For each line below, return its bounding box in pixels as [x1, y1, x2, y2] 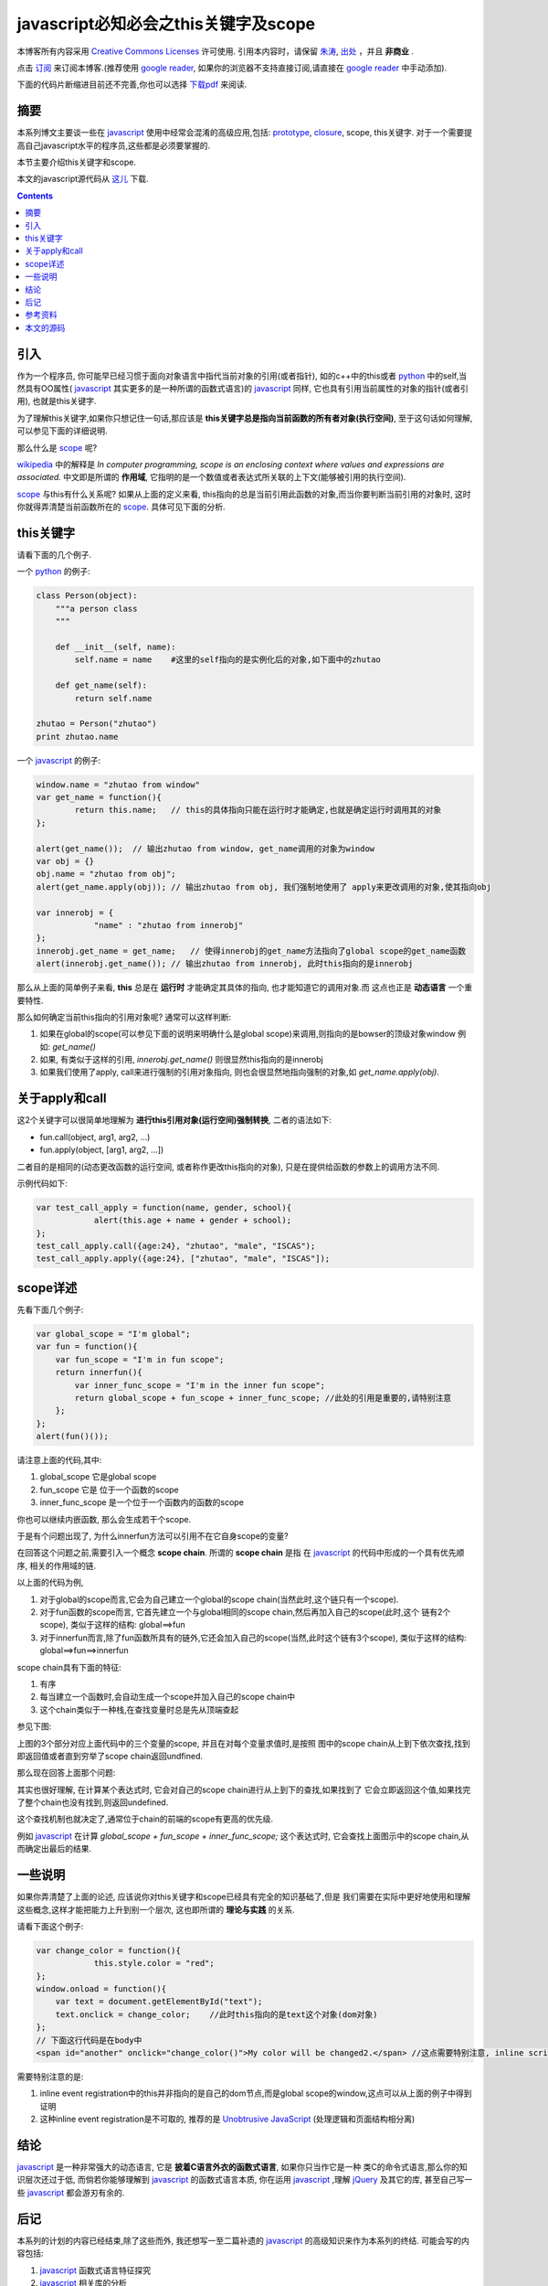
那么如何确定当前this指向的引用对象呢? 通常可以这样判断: [16, 1011, 232, 1022]
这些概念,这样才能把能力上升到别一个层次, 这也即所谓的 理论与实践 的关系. [16, 1904, 295, 1915]
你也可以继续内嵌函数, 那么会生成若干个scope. [16, 1513, 192, 1524]
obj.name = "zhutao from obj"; [36, 869, 177, 880]
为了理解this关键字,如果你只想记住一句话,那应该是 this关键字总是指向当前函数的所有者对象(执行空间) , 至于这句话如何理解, [16, 412, 473, 423]
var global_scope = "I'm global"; [36, 1329, 191, 1339]
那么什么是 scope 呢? [16, 442, 98, 453]
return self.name [74, 693, 153, 703]
